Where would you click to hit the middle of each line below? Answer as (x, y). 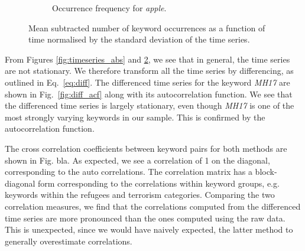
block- (266, 172)
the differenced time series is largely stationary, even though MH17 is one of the (150, 105)
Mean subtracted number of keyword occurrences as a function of (147, 27)
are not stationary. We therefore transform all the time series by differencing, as (149, 71)
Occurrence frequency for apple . (109, 8)
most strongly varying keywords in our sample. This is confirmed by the (135, 117)
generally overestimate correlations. (69, 241)
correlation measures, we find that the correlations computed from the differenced (153, 206)
